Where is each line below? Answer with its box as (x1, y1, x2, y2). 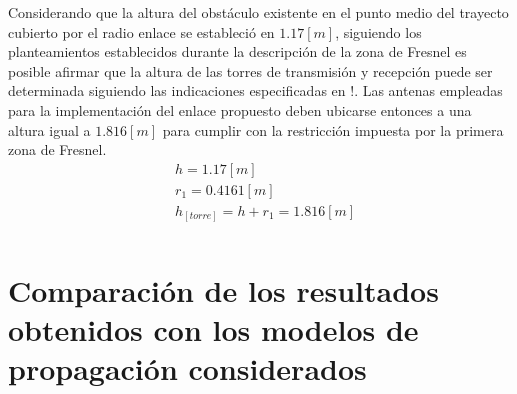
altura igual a (8, 119, 91, 140)
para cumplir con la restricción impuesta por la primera (162, 119, 504, 140)
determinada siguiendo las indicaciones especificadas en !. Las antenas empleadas (8, 80, 503, 101)
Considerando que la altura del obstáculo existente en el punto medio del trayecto (8, 2, 509, 22)
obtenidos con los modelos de (8, 308, 419, 349)
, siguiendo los (335, 21, 422, 42)
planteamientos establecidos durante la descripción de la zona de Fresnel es (8, 41, 467, 62)
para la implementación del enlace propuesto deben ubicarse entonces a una (8, 99, 472, 120)
